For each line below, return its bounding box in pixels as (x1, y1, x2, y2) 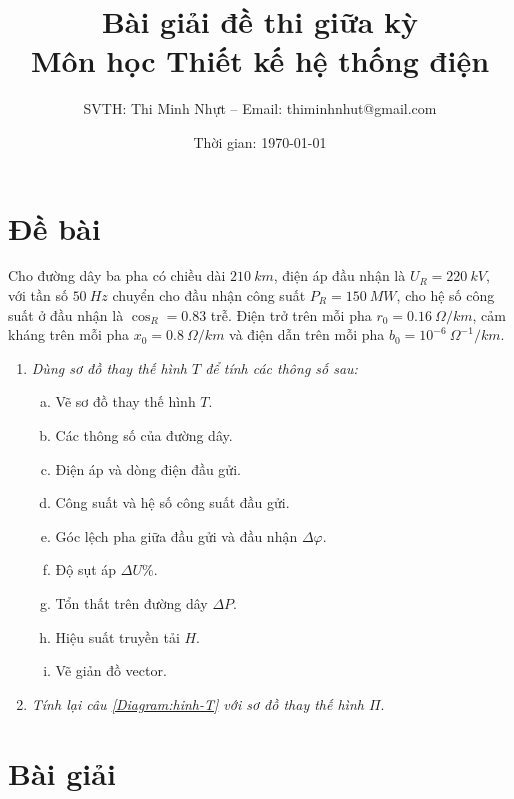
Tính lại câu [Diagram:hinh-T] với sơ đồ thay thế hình (31, 693, 364, 714)
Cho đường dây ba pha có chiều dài (8, 265, 226, 286)
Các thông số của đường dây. (55, 425, 233, 445)
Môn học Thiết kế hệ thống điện (30, 40, 490, 81)
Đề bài (8, 207, 101, 248)
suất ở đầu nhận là (8, 304, 124, 325)
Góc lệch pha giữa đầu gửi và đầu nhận (55, 525, 298, 546)
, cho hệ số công (396, 285, 495, 306)
